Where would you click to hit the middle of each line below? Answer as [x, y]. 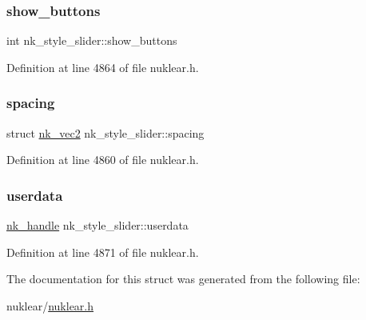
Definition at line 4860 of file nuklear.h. [103, 160]
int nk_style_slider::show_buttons [92, 40]
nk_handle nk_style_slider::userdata [97, 225]
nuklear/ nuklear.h [50, 305]
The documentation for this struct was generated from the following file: [183, 279]
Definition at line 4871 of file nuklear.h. [103, 252]
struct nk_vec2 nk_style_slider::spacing [105, 132]
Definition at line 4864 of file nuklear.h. [103, 67]
